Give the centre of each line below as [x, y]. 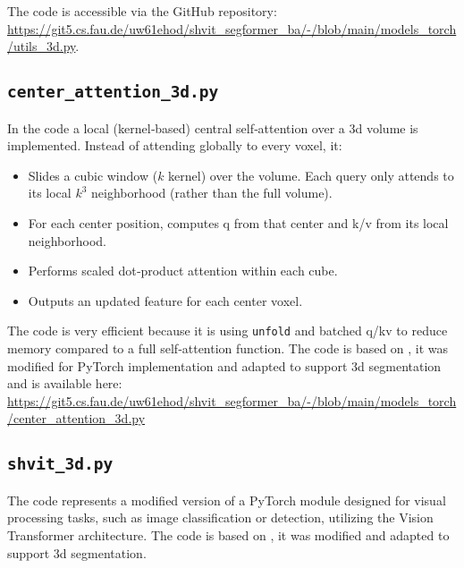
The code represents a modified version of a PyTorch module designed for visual [227, 500]
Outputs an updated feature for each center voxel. [165, 300]
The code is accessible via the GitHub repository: [142, 11]
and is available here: [65, 383]
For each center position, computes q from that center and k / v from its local [238, 222]
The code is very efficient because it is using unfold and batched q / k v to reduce [228, 331]
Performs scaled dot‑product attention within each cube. [183, 271]
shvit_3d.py [60, 464]
